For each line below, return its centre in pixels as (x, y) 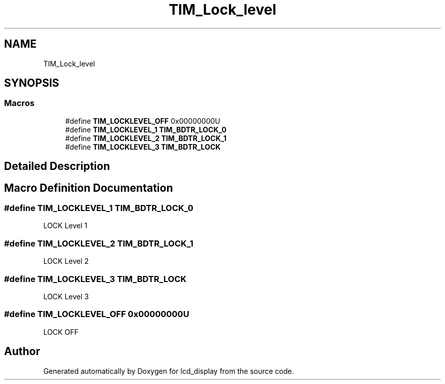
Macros (19, 103)
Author (22, 352)
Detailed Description (57, 166)
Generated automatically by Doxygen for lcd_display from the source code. (169, 371)
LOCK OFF (61, 332)
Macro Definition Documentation (89, 188)
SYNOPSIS (32, 83)
